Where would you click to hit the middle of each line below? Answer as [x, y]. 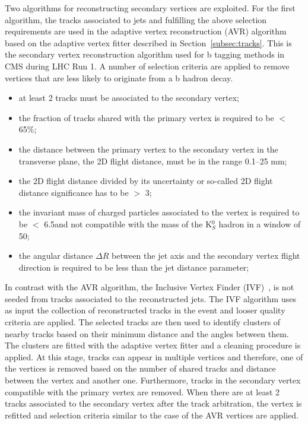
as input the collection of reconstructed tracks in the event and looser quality [145, 310]
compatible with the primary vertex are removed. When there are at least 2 [142, 391]
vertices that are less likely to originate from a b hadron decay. [119, 77]
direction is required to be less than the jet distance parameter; [134, 267]
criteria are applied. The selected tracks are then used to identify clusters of [143, 322]
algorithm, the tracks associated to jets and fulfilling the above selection [136, 19]
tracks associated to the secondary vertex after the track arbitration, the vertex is [153, 403]
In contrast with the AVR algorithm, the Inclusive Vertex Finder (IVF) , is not [150, 287]
